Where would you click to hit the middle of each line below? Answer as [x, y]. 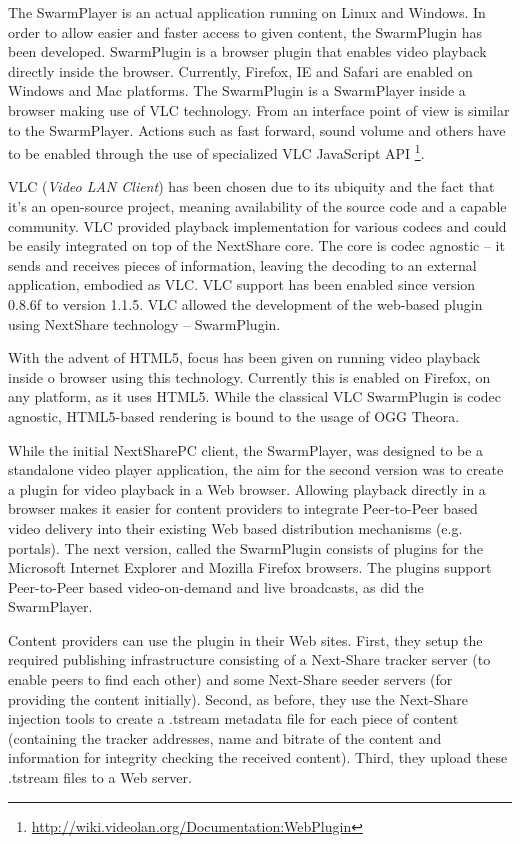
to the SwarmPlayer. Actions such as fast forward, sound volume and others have [257, 129]
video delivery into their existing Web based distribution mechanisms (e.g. [235, 527]
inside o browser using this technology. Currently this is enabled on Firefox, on [249, 376]
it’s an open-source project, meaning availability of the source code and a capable [257, 206]
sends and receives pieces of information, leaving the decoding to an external [242, 264]
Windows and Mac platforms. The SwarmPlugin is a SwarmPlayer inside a [237, 90]
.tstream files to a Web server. [100, 777]
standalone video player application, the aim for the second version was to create [256, 469]
